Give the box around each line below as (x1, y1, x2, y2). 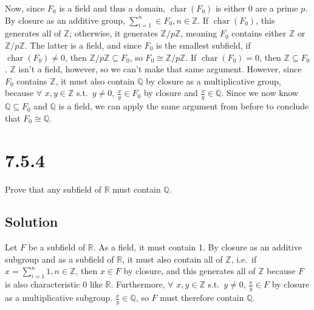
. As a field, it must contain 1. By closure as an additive (93, 241, 302, 253)
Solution (5, 212, 58, 231)
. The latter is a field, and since (24, 38, 142, 51)
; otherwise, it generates (69, 27, 158, 40)
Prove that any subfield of (5, 182, 101, 195)
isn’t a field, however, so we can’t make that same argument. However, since (18, 63, 302, 75)
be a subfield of (28, 241, 86, 253)
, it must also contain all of (122, 252, 223, 265)
